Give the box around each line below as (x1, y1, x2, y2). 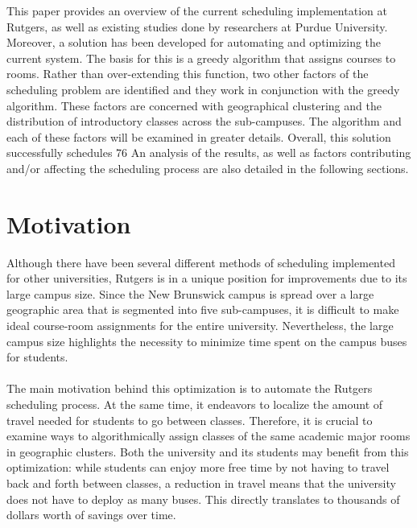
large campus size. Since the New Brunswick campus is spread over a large (6, 285, 374, 302)
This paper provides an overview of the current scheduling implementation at (6, 2, 387, 19)
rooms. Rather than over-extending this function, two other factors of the (6, 65, 369, 82)
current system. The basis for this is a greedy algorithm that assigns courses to (6, 49, 396, 66)
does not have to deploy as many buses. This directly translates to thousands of (6, 490, 400, 507)
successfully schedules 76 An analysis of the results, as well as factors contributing (6, 144, 411, 161)
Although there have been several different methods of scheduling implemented (6, 254, 395, 270)
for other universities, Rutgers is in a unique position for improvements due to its (6, 270, 407, 287)
